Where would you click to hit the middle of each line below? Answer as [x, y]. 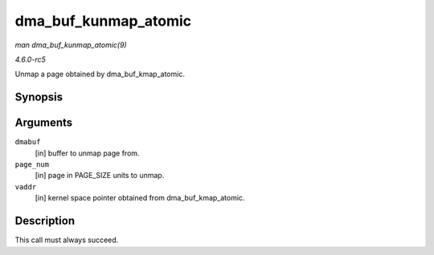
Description [45, 221]
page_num [32, 165]
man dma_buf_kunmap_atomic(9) [71, 45]
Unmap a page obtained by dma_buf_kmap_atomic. [100, 74]
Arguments [44, 123]
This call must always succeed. [67, 240]
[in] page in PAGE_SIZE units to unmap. [100, 176]
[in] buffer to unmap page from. [87, 153]
